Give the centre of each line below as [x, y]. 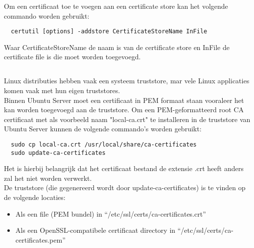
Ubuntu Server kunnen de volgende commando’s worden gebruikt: [103, 129]
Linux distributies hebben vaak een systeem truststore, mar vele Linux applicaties [127, 81]
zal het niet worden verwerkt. [48, 178]
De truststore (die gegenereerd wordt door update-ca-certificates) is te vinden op [125, 187]
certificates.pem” [40, 239]
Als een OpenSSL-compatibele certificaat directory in [95, 230]
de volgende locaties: [35, 197]
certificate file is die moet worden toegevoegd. [72, 57]
